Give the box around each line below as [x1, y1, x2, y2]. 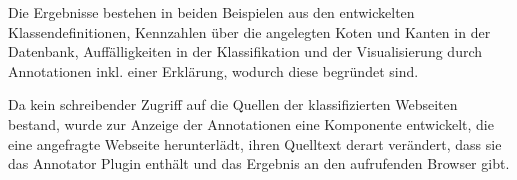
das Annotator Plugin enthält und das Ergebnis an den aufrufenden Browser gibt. [8, 153, 510, 174]
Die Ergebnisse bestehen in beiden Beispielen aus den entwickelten [8, 2, 415, 22]
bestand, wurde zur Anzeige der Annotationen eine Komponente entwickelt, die [8, 113, 494, 134]
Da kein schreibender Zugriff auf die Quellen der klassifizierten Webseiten [8, 94, 458, 115]
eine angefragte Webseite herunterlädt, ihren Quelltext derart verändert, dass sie [8, 133, 502, 154]
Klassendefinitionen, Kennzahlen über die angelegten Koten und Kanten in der [8, 21, 491, 42]
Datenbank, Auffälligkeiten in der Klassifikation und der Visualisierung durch [8, 41, 483, 62]
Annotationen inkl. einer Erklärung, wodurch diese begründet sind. [8, 60, 419, 81]
